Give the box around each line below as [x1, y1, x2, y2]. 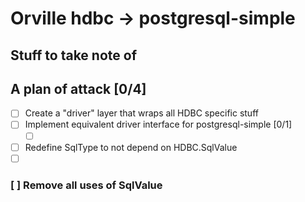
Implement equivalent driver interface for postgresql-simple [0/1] [24, 118, 293, 131]
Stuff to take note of [10, 47, 138, 64]
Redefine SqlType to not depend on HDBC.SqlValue [24, 141, 238, 153]
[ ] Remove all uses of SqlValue [10, 178, 163, 192]
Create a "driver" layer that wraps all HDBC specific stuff [24, 107, 259, 119]
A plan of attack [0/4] [10, 80, 147, 97]
